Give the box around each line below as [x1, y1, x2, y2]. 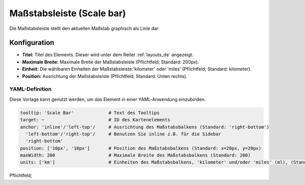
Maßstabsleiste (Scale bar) [9, 8, 127, 19]
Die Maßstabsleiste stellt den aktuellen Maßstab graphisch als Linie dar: [9, 25, 160, 31]
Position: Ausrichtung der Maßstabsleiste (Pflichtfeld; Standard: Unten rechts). [22, 73, 188, 79]
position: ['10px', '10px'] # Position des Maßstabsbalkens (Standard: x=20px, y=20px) [20, 145, 262, 151]
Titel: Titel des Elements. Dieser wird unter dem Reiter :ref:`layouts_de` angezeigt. [22, 52, 194, 58]
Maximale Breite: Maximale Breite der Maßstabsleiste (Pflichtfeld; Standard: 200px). [22, 59, 199, 65]
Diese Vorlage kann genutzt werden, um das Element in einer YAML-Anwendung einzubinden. [9, 96, 206, 102]
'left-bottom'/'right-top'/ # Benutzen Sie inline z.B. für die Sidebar [25, 131, 221, 137]
